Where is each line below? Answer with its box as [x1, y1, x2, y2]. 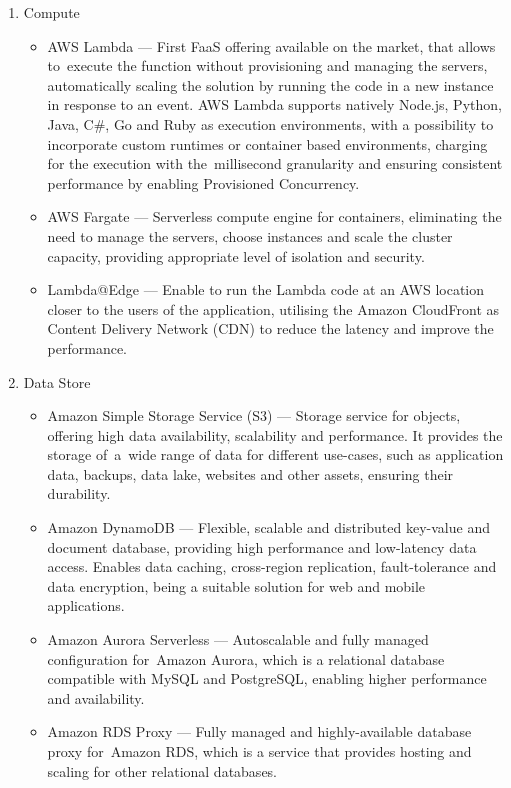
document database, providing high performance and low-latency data [47, 536, 477, 557]
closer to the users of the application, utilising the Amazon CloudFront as [47, 298, 500, 319]
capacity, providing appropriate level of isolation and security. [47, 245, 425, 266]
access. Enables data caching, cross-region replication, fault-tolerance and [47, 556, 497, 577]
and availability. [47, 687, 145, 708]
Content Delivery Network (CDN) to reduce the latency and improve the [47, 318, 494, 339]
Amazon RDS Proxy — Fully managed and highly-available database [47, 721, 472, 742]
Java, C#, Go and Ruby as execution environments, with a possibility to [47, 113, 494, 134]
